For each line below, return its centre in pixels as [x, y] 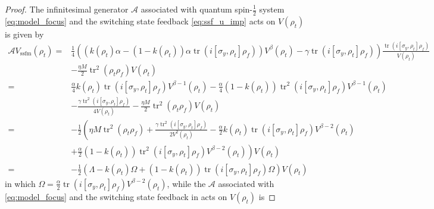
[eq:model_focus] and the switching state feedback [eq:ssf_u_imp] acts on [140, 21]
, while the [186, 183]
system [272, 9]
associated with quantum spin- [197, 9]
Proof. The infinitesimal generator [67, 9]
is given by [24, 34]
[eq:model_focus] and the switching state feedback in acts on [116, 196]
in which [20, 183]
